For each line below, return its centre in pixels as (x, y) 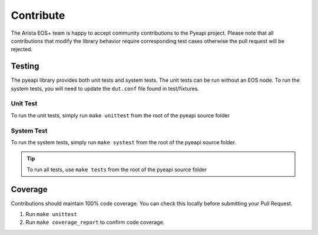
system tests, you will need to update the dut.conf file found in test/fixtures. (105, 88)
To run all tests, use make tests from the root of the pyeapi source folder (117, 169)
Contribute (38, 15)
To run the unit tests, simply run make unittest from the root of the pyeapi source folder (120, 115)
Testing (25, 66)
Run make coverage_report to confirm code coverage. (95, 222)
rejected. (21, 49)
